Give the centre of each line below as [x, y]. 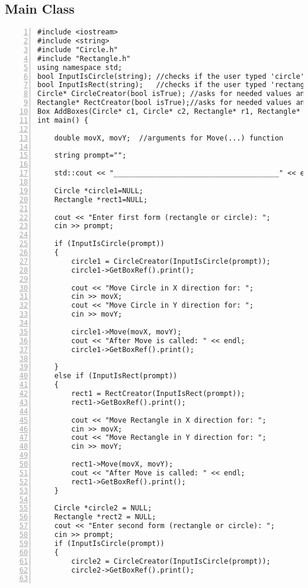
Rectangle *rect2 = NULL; [105, 517]
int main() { [63, 120]
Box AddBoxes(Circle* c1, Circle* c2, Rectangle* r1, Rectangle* [169, 112]
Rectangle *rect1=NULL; [101, 199]
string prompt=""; [90, 156]
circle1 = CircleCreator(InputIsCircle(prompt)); [171, 261]
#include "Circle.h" [78, 49]
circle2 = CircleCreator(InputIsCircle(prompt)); [171, 561]
